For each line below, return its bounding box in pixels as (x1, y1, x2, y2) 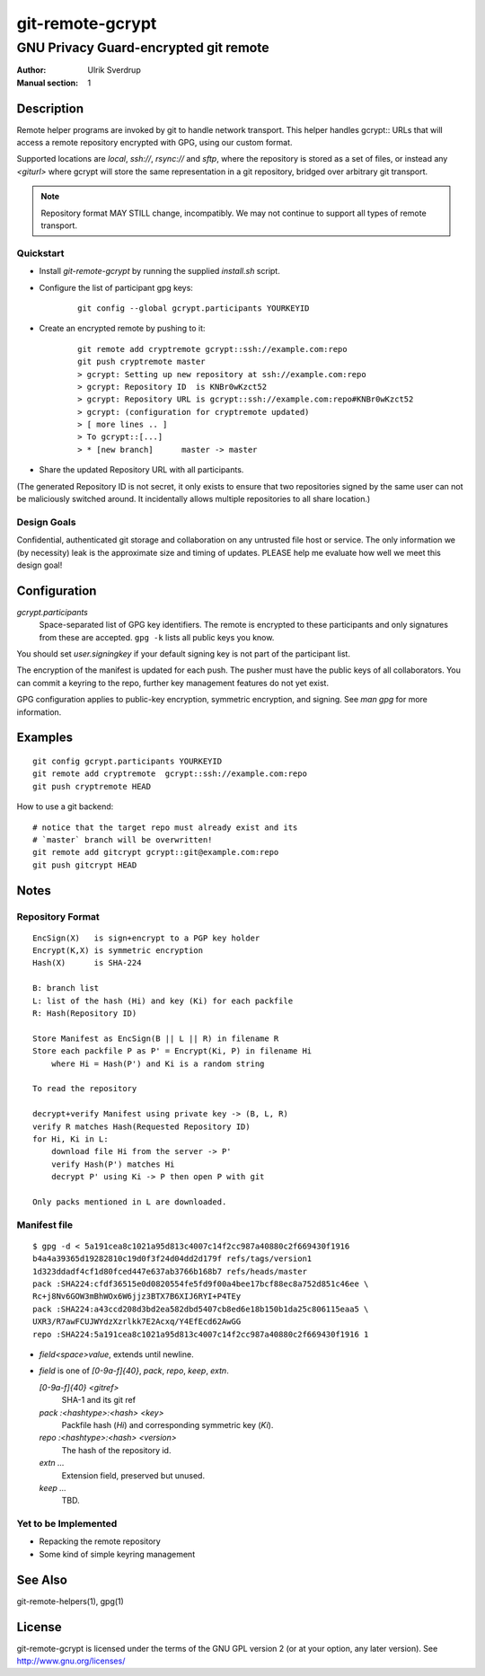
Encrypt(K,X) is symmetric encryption (32, 946, 204, 956)
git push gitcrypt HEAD (32, 860, 137, 870)
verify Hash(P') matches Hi (50, 1159, 175, 1169)
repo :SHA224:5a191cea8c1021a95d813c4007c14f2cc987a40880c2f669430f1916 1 (32, 1329, 369, 1339)
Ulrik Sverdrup (87, 65, 141, 75)
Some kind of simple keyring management (39, 1548, 196, 1559)
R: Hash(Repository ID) (32, 1009, 137, 1019)
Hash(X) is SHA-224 (32, 957, 142, 968)
